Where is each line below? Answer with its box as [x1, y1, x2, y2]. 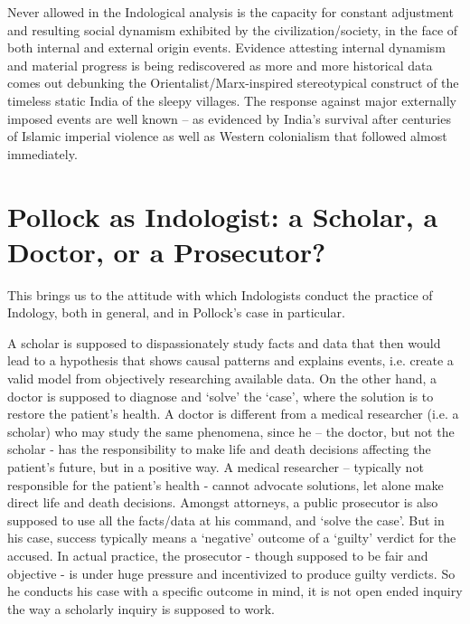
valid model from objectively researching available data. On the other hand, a [7, 369, 437, 388]
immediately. [7, 144, 78, 163]
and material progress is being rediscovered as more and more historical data [7, 55, 433, 74]
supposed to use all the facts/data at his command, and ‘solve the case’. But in [7, 510, 445, 529]
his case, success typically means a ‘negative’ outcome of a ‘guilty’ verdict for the [7, 528, 456, 547]
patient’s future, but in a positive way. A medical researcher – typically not [7, 458, 424, 476]
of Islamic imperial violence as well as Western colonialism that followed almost [7, 127, 447, 146]
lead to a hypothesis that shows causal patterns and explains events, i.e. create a [7, 351, 454, 370]
